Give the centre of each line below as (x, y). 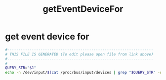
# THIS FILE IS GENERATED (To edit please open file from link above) (79, 54)
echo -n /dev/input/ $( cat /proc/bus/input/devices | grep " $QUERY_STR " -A (84, 73)
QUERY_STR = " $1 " (21, 68)
